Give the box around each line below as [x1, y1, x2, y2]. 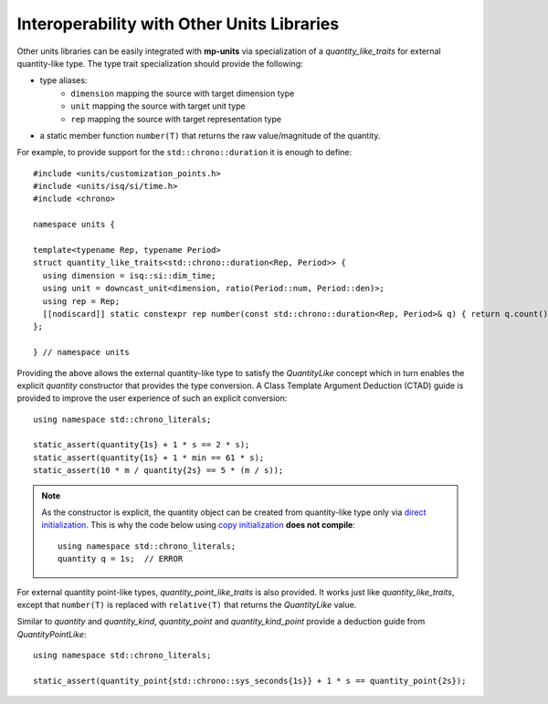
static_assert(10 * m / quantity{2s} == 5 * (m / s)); [33, 466, 284, 476]
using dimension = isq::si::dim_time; [42, 270, 216, 280]
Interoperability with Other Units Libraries [16, 14, 340, 34]
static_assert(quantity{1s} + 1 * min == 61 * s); [33, 452, 265, 463]
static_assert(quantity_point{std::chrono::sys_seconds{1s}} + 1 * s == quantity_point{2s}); [33, 676, 467, 686]
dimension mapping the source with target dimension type [70, 88, 295, 99]
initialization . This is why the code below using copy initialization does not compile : [41, 520, 355, 531]
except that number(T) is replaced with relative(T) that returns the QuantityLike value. [16, 599, 357, 610]
